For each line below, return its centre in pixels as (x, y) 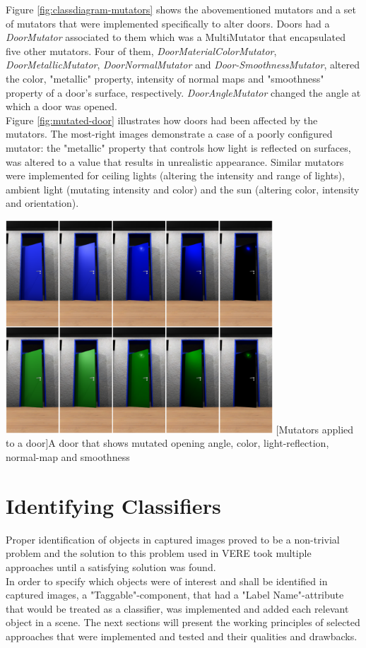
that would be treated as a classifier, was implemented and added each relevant (177, 608)
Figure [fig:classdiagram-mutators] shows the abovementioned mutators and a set (181, 9)
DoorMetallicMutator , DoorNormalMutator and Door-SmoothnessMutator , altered (183, 65)
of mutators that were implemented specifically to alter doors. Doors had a (168, 23)
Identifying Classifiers (113, 505)
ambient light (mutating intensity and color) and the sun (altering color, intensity (183, 189)
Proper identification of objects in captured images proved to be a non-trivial (173, 539)
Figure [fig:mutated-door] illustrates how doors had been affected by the (162, 120)
